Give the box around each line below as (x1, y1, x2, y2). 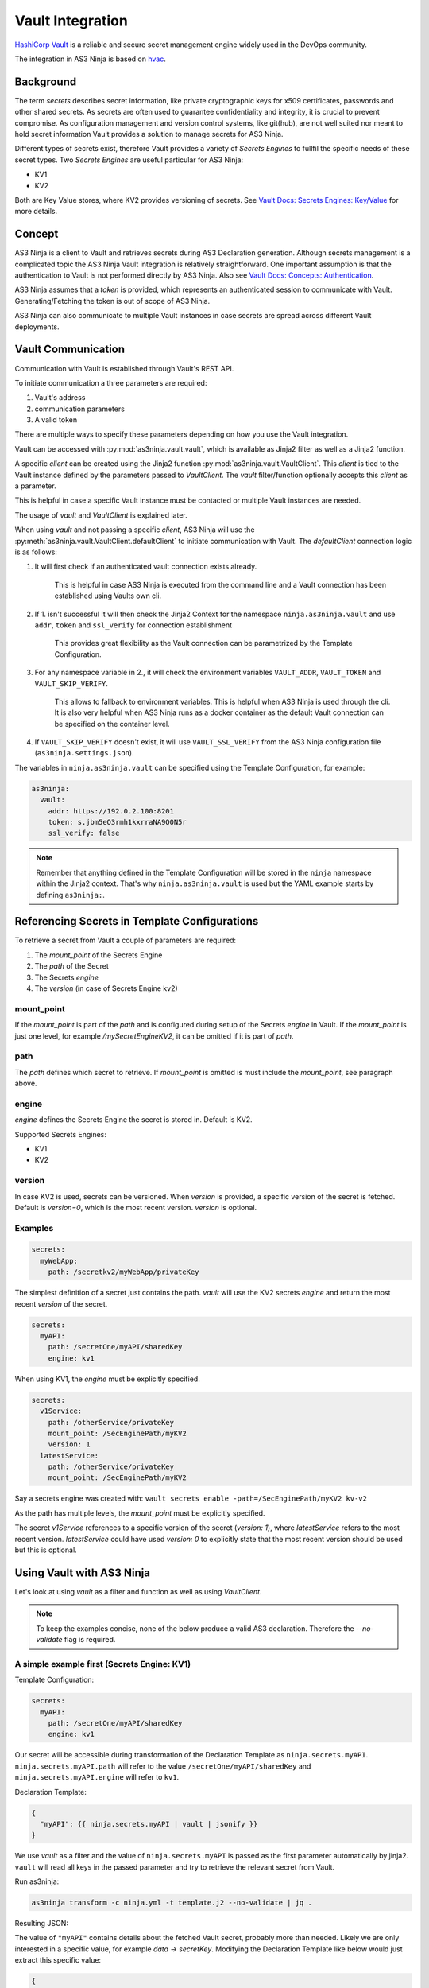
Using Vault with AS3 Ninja (14, 1566, 151, 1579)
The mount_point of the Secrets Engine (34, 950, 163, 960)
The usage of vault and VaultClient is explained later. (14, 510, 187, 520)
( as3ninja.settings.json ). (34, 748, 134, 758)
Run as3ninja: (14, 1877, 60, 1886)
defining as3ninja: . (36, 890, 105, 899)
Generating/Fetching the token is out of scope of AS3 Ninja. (14, 296, 211, 305)
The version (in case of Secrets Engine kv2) (34, 984, 178, 993)
